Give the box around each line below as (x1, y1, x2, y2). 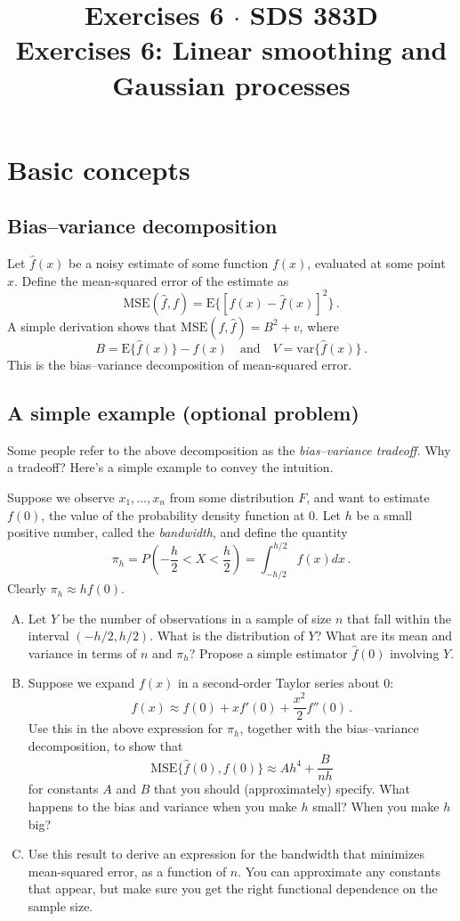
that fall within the (346, 608, 452, 627)
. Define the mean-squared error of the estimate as (14, 271, 289, 289)
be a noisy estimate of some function (69, 254, 269, 273)
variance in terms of (28, 643, 137, 662)
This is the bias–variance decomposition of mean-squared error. (7, 355, 352, 374)
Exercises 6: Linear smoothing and (15, 31, 448, 68)
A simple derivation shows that (7, 316, 177, 335)
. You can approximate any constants (238, 861, 440, 880)
